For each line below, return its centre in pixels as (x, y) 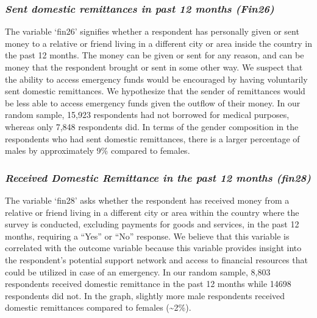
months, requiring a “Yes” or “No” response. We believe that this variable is (147, 236)
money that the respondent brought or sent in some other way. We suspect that (154, 67)
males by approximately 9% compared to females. (98, 150)
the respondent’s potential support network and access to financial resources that (156, 259)
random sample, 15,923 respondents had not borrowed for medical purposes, (147, 115)
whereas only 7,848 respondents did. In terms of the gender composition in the (152, 126)
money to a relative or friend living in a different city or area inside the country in (158, 43)
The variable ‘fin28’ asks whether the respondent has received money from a (147, 200)
